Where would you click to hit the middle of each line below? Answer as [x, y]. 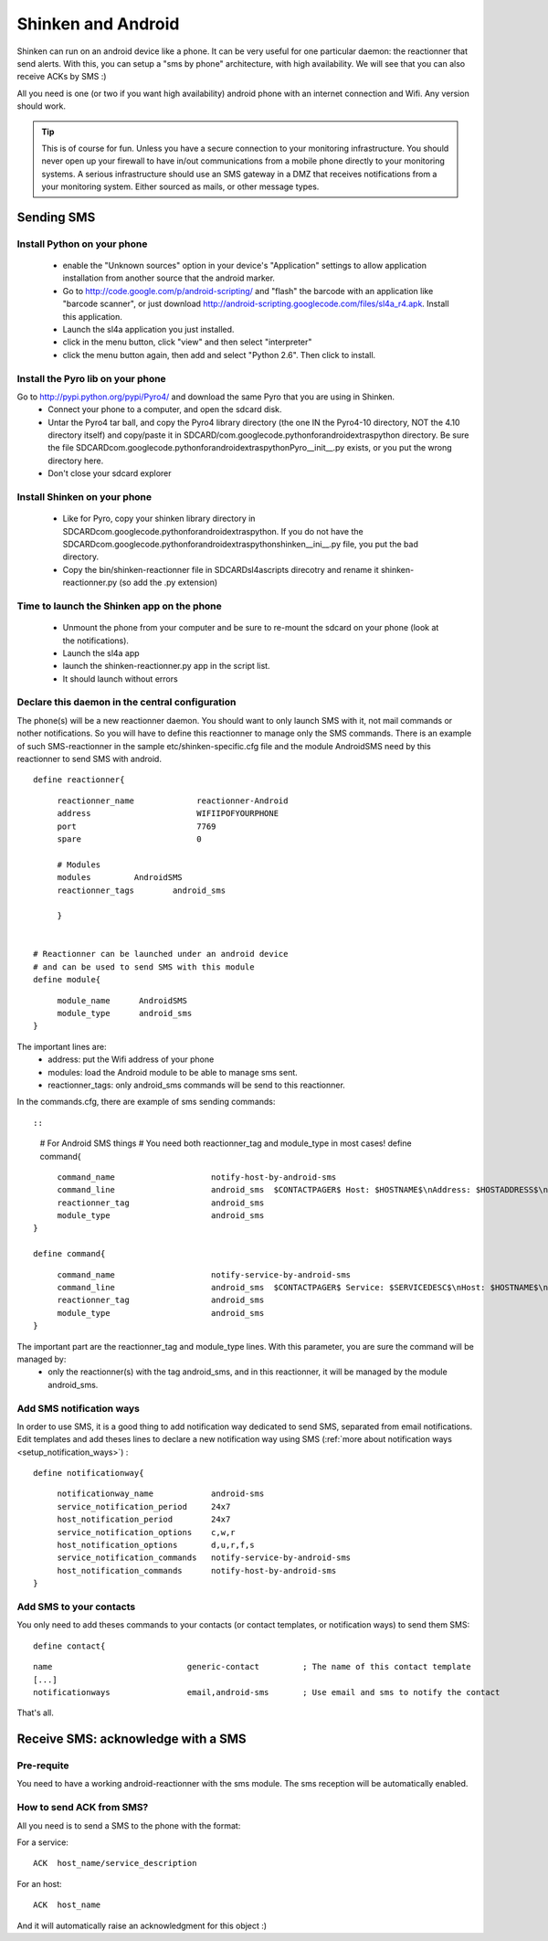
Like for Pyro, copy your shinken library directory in [159, 519]
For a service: [42, 1842]
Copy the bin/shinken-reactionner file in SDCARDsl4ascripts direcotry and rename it [221, 569]
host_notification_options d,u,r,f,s [156, 1545]
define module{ [67, 980]
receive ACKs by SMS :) [62, 77]
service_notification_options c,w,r [147, 1532]
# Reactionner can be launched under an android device [161, 954]
